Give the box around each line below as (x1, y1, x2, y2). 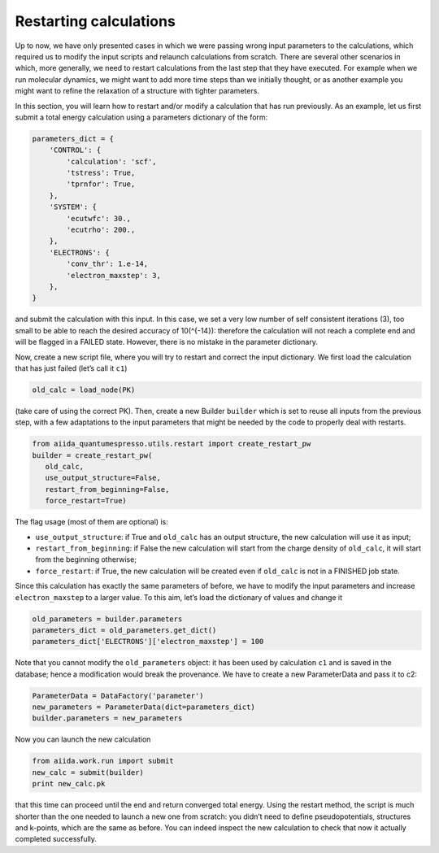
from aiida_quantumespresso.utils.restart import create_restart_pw (32, 439, 311, 449)
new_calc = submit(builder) (32, 768, 144, 777)
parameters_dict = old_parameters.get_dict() (32, 625, 217, 634)
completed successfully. (15, 834, 98, 844)
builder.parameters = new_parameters (32, 714, 183, 723)
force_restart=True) (45, 496, 128, 506)
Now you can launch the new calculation (15, 734, 151, 744)
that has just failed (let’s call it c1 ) (15, 363, 128, 373)
